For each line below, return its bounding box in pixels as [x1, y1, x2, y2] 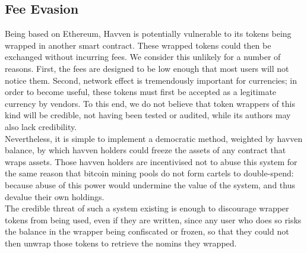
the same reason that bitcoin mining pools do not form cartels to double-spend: [5, 167, 294, 179]
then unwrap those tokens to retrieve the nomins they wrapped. [5, 236, 237, 249]
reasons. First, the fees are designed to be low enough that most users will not [5, 62, 289, 74]
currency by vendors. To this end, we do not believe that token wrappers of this [5, 97, 295, 109]
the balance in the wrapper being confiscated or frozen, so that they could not [5, 225, 289, 238]
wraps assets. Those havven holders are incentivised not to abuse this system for [5, 155, 297, 167]
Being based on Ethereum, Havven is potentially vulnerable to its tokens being [5, 27, 292, 40]
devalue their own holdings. [5, 190, 105, 203]
